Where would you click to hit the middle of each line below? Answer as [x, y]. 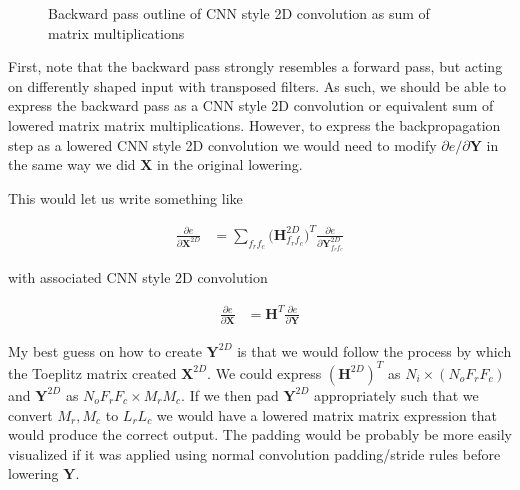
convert [30, 414]
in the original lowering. [230, 164]
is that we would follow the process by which [374, 350]
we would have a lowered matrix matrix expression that [327, 414]
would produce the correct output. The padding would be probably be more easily [260, 434]
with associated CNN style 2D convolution [138, 277]
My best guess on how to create [105, 350]
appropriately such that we [396, 394]
